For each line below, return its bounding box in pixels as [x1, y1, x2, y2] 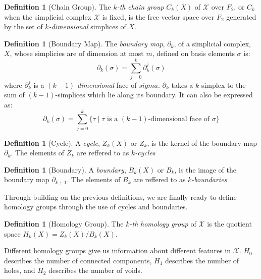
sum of [4, 89, 25, 100]
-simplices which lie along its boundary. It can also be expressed [55, 89, 253, 100]
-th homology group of [129, 218, 196, 229]
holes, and [4, 265, 35, 275]
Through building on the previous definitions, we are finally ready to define [4, 191, 237, 202]
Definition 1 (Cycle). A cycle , [4, 137, 100, 148]
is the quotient [207, 218, 252, 229]
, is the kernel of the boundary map [147, 137, 257, 148]
